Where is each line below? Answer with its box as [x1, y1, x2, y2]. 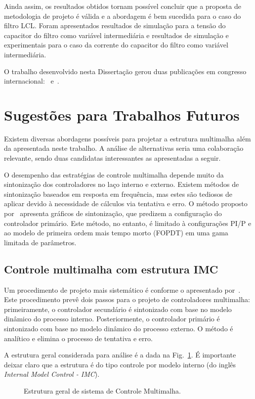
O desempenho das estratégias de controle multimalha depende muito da [4, 169, 224, 179]
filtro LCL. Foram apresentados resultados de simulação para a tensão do [4, 20, 226, 31]
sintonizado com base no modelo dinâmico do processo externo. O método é [4, 323, 233, 333]
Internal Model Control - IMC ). [4, 369, 100, 379]
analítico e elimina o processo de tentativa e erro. [4, 333, 153, 343]
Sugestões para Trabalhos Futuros [4, 104, 240, 125]
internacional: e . [4, 76, 59, 86]
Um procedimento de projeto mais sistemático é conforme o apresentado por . [4, 284, 241, 295]
